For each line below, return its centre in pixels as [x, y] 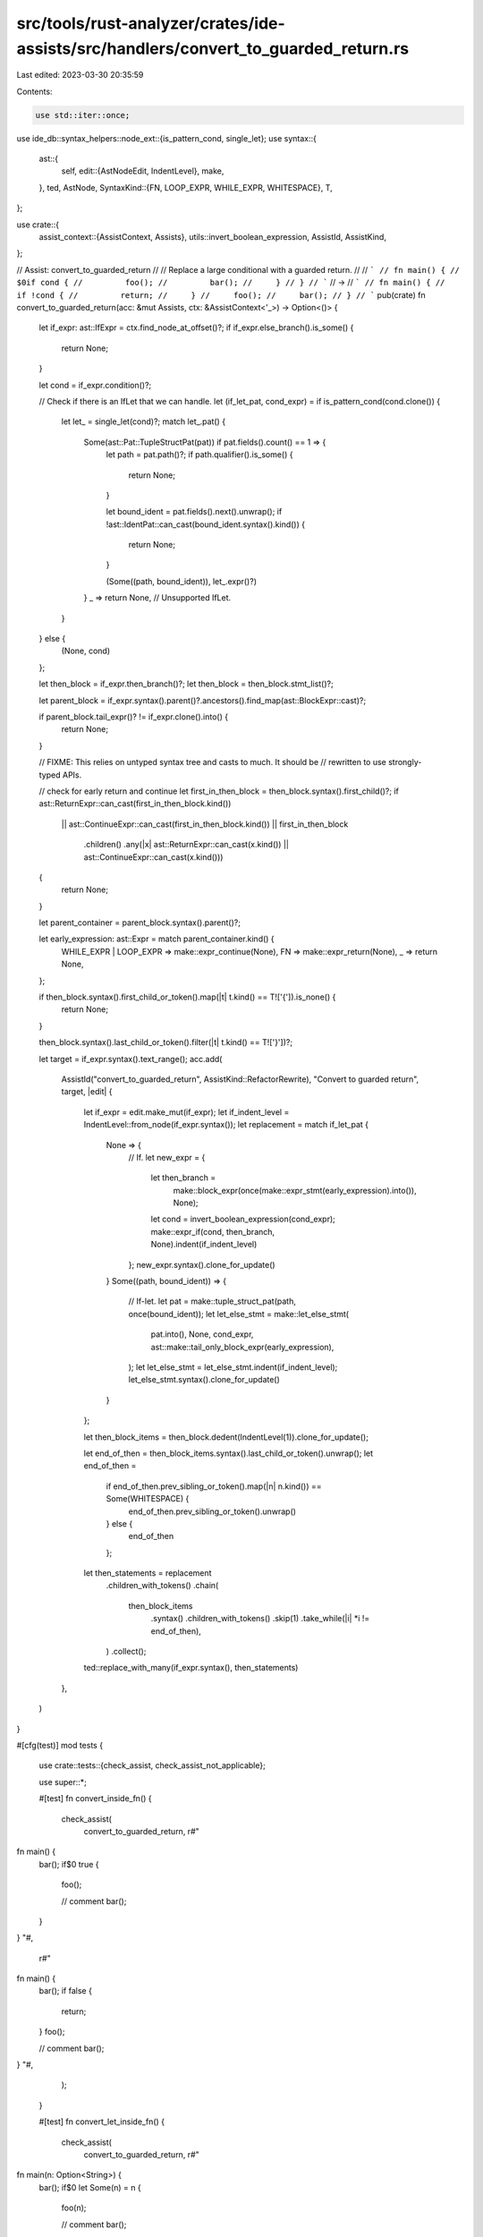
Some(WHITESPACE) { [148, 1499]
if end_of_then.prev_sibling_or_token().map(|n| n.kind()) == [214, 1486]
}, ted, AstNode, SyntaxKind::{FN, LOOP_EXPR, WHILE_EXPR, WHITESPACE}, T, [186, 187]
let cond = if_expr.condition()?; [95, 385]
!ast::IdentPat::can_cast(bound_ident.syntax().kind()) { [206, 524]
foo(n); [74, 2208]
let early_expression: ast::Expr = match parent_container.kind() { [157, 939]
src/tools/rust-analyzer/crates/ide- [151, 23]
